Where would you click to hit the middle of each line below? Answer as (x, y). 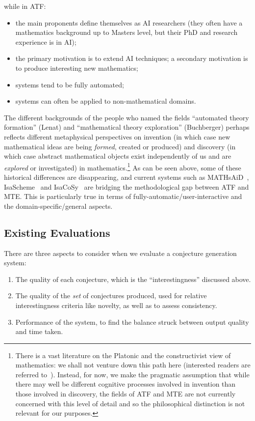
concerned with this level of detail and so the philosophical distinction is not (130, 403)
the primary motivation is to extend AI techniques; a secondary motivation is (132, 58)
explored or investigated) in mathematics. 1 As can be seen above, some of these (123, 167)
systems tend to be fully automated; (70, 84)
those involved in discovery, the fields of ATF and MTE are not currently (126, 394)
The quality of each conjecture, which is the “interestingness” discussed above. (133, 279)
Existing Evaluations (57, 232)
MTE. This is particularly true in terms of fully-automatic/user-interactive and (123, 196)
